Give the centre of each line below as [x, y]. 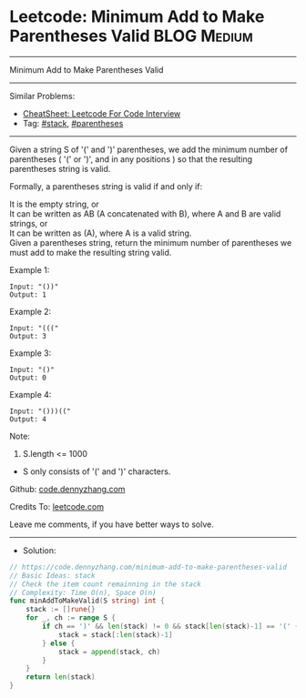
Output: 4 [28, 419]
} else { [59, 643]
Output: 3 [28, 336]
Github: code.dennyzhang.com [67, 489]
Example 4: [31, 394]
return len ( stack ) [61, 677]
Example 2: [31, 311]
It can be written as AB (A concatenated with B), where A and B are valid [145, 213]
